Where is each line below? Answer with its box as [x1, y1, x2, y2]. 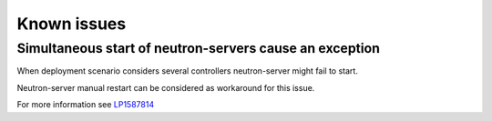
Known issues [16, 14, 127, 34]
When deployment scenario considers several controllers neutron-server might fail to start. [16, 66, 359, 76]
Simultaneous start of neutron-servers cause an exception [16, 40, 380, 56]
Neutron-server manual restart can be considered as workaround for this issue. [16, 82, 315, 93]
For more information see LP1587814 [16, 99, 155, 110]
